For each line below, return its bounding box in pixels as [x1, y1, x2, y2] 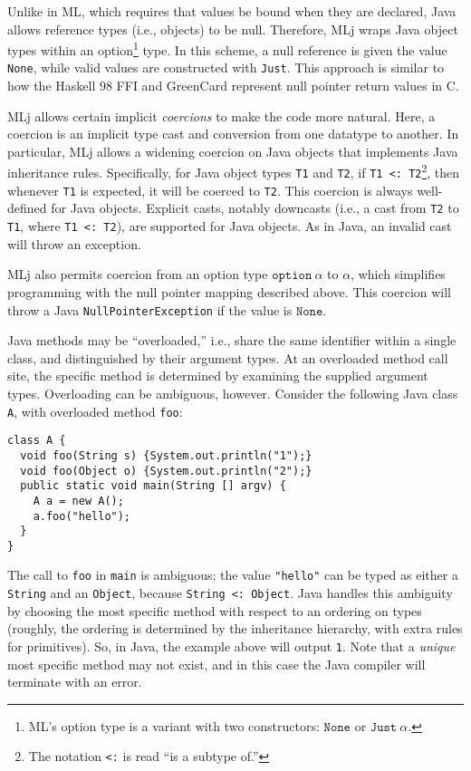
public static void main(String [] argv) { [20, 479, 286, 493]
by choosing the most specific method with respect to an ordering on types [7, 601, 422, 620]
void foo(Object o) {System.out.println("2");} [20, 464, 312, 477]
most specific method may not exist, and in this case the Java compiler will [7, 654, 426, 673]
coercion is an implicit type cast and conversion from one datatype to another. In [7, 124, 459, 143]
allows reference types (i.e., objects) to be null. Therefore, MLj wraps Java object [7, 19, 458, 38]
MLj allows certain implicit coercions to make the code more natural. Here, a [7, 106, 436, 125]
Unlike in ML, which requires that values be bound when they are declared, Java [7, 2, 457, 20]
